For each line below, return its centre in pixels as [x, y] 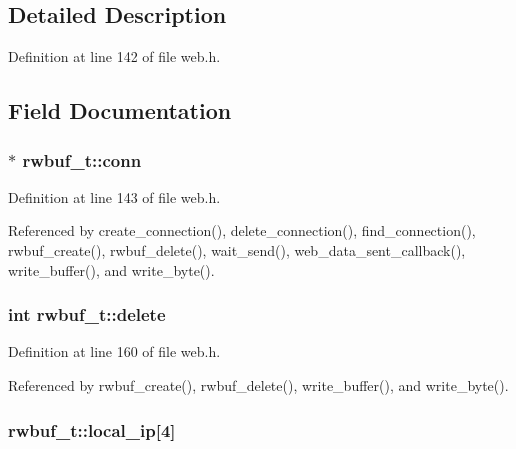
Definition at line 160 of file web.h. [114, 351]
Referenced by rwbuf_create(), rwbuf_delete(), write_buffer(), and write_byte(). [258, 384]
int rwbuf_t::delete [87, 314]
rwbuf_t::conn [82, 159]
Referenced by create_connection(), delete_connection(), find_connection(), [242, 230]
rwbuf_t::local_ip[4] [92, 429]
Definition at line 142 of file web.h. [114, 56]
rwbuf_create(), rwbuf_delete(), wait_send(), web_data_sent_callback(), [237, 249]
